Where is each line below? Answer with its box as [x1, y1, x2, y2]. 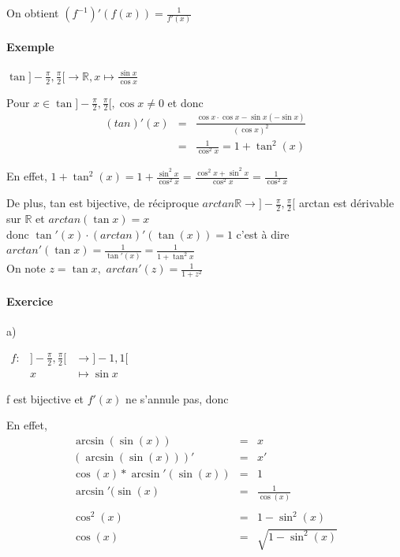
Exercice [6, 292, 54, 309]
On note [6, 260, 46, 277]
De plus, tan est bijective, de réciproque [6, 195, 199, 211]
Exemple [6, 38, 54, 54]
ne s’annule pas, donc [125, 390, 229, 407]
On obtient [6, 5, 59, 20]
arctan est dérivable [298, 195, 394, 211]
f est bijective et [6, 390, 84, 407]
